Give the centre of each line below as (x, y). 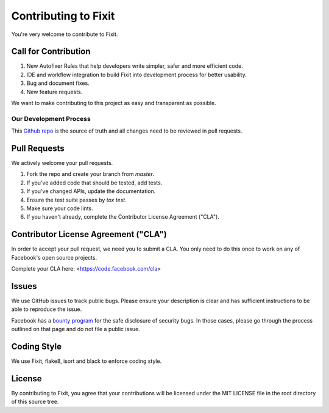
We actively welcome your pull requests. (62, 163)
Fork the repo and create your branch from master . (90, 174)
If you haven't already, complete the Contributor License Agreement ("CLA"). (123, 217)
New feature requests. (55, 92)
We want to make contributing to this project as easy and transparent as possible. (114, 103)
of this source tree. (35, 402)
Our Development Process (51, 119)
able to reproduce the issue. (47, 309)
